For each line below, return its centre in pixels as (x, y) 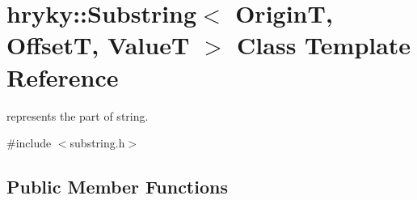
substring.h (97, 143)
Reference (63, 77)
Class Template (324, 45)
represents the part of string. (78, 115)
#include (29, 143)
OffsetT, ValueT (98, 45)
